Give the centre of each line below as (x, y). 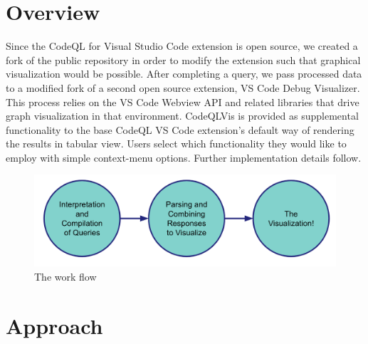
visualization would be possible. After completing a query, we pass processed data (184, 74)
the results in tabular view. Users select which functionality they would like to (176, 144)
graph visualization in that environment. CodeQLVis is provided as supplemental (182, 116)
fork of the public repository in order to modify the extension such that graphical (183, 59)
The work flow (65, 276)
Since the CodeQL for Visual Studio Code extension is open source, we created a (182, 46)
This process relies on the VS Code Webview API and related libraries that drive (183, 101)
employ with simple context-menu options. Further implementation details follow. (184, 157)
